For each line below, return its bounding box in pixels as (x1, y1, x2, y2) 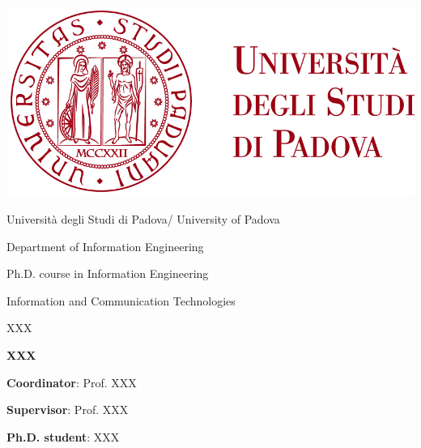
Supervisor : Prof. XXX (6, 401, 129, 418)
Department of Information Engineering (6, 237, 204, 254)
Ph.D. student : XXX (6, 428, 120, 445)
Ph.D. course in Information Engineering (6, 265, 209, 282)
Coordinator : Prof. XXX (6, 373, 137, 390)
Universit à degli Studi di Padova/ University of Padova (6, 211, 280, 228)
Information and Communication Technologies (6, 292, 236, 309)
